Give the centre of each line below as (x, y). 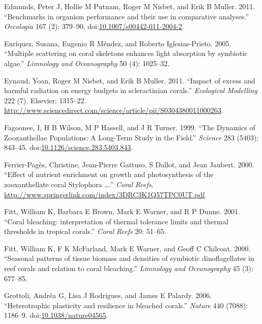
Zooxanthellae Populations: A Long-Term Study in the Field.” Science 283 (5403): (132, 137)
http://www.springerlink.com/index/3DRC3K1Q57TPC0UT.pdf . (106, 194)
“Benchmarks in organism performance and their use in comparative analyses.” (126, 16)
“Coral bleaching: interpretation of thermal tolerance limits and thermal (116, 221)
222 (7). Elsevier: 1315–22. (45, 100)
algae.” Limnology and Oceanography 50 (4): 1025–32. (87, 63)
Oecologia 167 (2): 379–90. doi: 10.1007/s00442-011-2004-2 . (94, 26)
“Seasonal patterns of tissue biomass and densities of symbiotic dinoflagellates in (129, 258)
